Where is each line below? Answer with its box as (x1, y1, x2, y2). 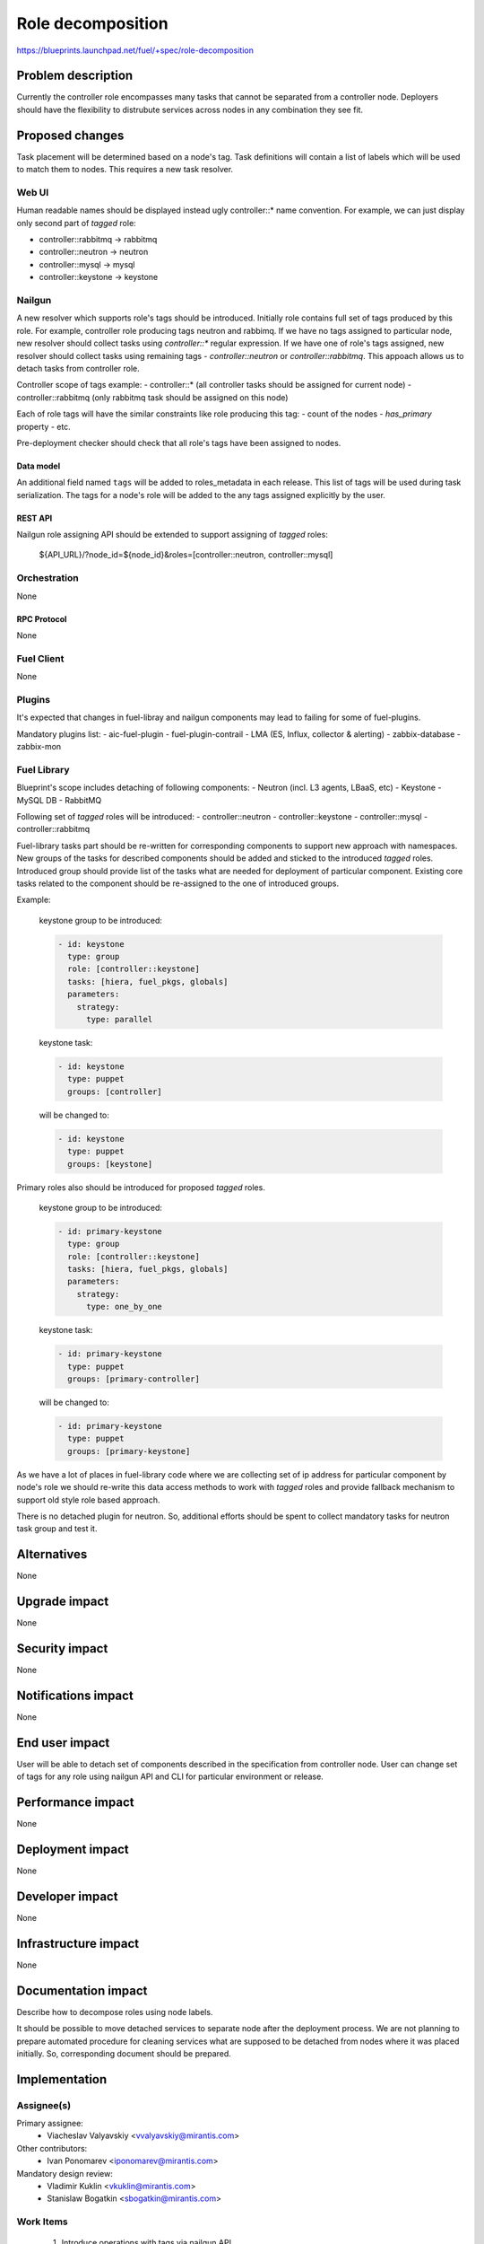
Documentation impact (16, 1983, 148, 1998)
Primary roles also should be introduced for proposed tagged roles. (16, 1181, 266, 1193)
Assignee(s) (16, 2099, 72, 2111)
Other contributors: (16, 2143, 88, 2153)
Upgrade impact (16, 1594, 109, 1608)
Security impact (16, 1641, 108, 1656)
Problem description (16, 68, 134, 83)
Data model (16, 460, 61, 471)
